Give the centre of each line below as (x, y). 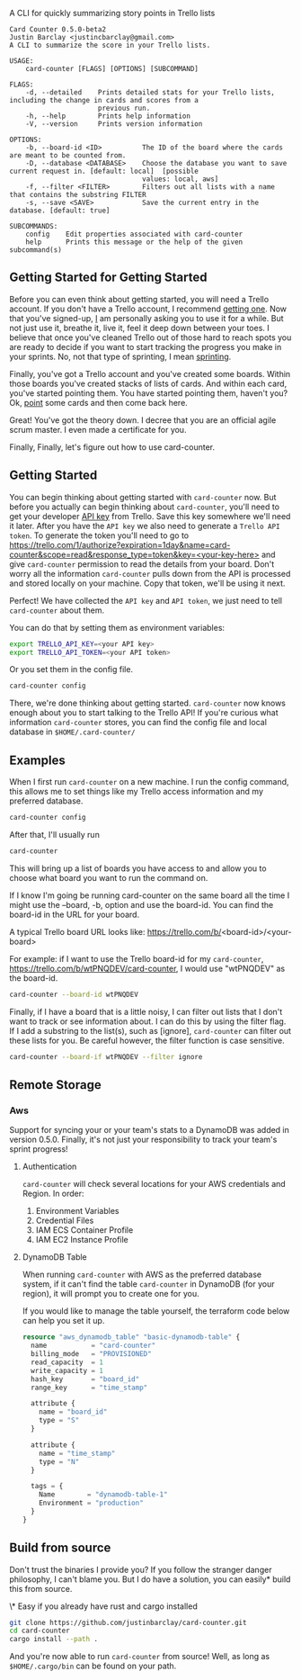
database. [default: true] (60, 211)
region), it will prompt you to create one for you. (111, 1294)
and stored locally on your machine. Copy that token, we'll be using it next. (147, 583)
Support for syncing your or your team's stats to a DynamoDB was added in (150, 1130)
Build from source (60, 1548)
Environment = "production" (91, 1503)
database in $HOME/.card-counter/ (72, 732)
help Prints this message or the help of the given (134, 242)
